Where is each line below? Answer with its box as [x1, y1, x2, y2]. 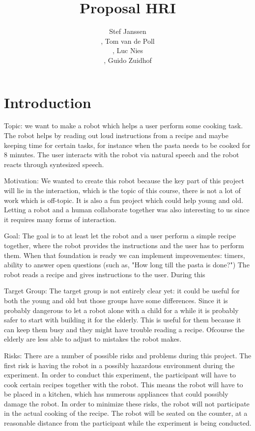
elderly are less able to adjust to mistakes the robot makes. [4, 334, 182, 344]
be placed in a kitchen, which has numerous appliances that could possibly [4, 389, 228, 399]
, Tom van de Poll [101, 35, 155, 46]
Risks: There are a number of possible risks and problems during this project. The [4, 350, 252, 360]
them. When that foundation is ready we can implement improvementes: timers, [4, 250, 245, 260]
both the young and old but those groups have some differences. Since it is [4, 295, 228, 305]
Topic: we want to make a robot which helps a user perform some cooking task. [4, 120, 243, 131]
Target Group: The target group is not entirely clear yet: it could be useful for [4, 286, 240, 296]
